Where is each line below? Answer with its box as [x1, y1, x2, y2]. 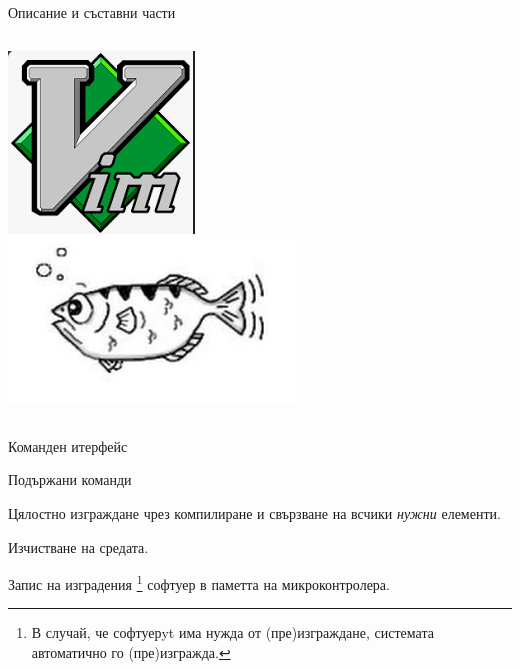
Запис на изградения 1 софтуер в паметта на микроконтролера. [8, 571, 390, 594]
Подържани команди [8, 469, 132, 490]
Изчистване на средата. [8, 536, 149, 557]
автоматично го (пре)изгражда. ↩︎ [31, 642, 231, 662]
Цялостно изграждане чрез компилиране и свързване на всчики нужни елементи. [8, 502, 501, 523]
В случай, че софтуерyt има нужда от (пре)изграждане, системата [31, 622, 434, 643]
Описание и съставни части [8, 2, 176, 22]
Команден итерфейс [8, 435, 128, 456]
